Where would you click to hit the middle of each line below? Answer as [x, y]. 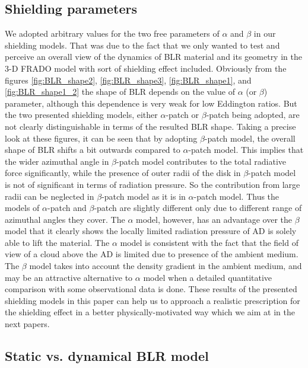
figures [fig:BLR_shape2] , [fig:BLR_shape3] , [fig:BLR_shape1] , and [128, 80]
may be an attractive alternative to [69, 277]
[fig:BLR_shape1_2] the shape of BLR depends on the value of [120, 92]
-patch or [182, 115]
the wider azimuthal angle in [57, 161]
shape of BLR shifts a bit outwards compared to [93, 150]
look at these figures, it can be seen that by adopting [101, 138]
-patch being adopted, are [253, 115]
